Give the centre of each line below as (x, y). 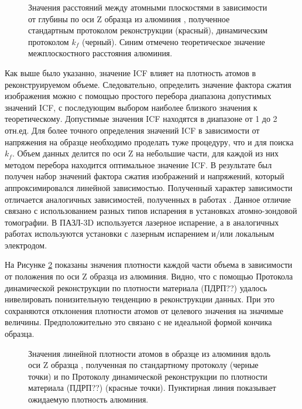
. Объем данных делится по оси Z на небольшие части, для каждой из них (145, 153)
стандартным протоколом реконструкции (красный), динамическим (148, 30)
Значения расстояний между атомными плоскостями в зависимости (148, 7)
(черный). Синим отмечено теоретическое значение (173, 41)
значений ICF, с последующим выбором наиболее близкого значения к (131, 107)
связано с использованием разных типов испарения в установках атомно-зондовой (151, 211)
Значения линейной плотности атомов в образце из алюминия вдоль (150, 353)
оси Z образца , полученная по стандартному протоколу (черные (143, 365)
